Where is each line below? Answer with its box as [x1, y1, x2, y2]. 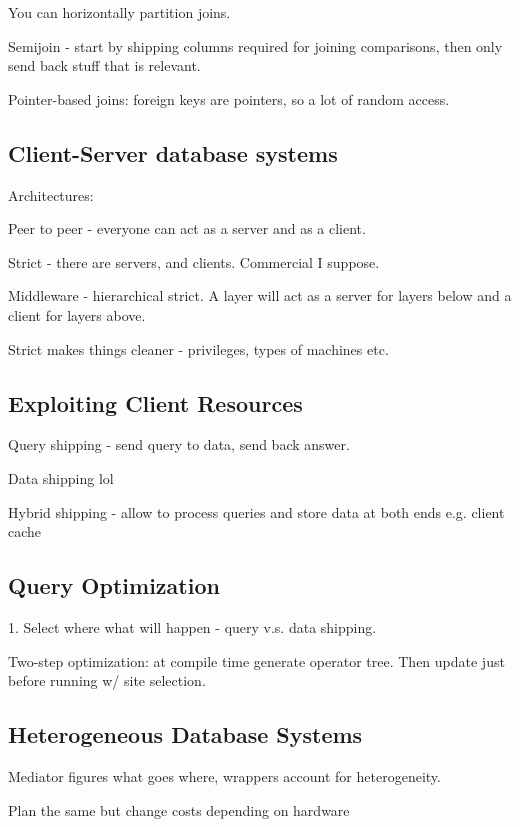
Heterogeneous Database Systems [8, 719, 363, 750]
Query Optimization [8, 570, 220, 601]
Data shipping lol [8, 467, 114, 488]
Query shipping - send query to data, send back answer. [8, 434, 350, 455]
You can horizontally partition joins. [8, 2, 231, 22]
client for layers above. [8, 304, 146, 325]
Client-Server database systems [8, 137, 338, 168]
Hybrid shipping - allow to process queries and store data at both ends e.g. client [8, 501, 505, 522]
